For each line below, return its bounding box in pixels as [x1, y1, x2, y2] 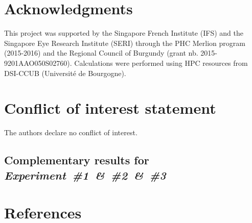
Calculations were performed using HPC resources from [74, 57, 248, 68]
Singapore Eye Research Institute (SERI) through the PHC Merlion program [4, 37, 245, 48]
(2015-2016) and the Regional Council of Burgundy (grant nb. [4, 47, 198, 58]
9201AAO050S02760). [4, 57, 72, 68]
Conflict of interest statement [4, 97, 216, 118]
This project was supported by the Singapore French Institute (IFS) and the [4, 28, 243, 38]
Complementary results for [4, 152, 149, 168]
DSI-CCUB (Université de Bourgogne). [4, 67, 126, 78]
